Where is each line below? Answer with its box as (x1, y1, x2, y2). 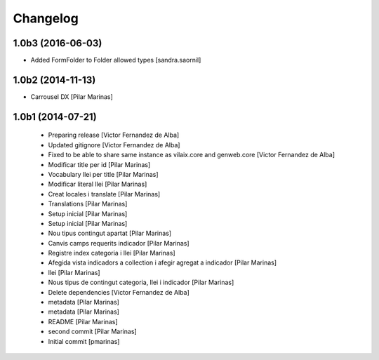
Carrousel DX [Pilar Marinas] (30, 92, 114, 101)
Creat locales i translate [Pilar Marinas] (48, 189, 161, 198)
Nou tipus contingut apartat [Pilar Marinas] (48, 229, 172, 238)
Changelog (13, 11, 79, 26)
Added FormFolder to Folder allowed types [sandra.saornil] (30, 56, 201, 65)
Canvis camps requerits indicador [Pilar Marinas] (48, 239, 189, 247)
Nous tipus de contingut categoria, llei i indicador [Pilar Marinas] (48, 278, 234, 287)
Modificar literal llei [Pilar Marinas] (48, 180, 147, 189)
